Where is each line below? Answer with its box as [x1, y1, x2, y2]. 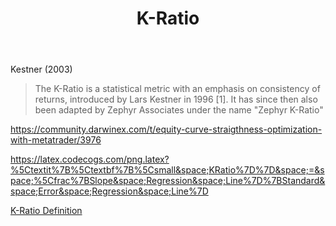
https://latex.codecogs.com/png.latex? [10, 153, 170, 166]
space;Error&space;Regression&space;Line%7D [10, 185, 209, 197]
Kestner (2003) [10, 63, 73, 76]
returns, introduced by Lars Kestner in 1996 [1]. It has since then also [34, 93, 318, 106]
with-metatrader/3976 [10, 134, 102, 146]
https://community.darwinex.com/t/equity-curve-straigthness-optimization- [10, 123, 323, 136]
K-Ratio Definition [10, 205, 83, 217]
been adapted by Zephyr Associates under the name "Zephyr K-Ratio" [34, 104, 324, 116]
